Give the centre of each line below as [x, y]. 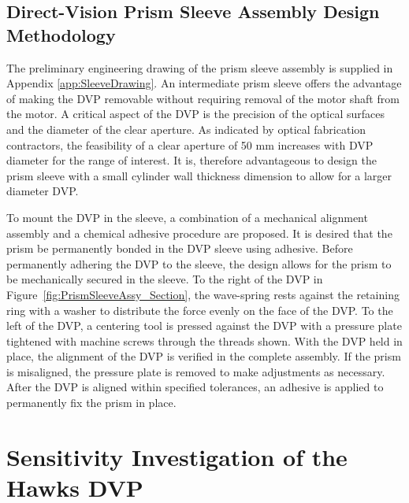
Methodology [61, 34]
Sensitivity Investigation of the [177, 456]
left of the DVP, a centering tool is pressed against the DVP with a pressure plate [204, 325]
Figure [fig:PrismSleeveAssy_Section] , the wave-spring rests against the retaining [203, 294]
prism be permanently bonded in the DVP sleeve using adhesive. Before [180, 248]
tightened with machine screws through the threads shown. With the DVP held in [204, 340]
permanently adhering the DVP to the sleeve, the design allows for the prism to [199, 263]
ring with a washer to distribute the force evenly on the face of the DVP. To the [200, 310]
